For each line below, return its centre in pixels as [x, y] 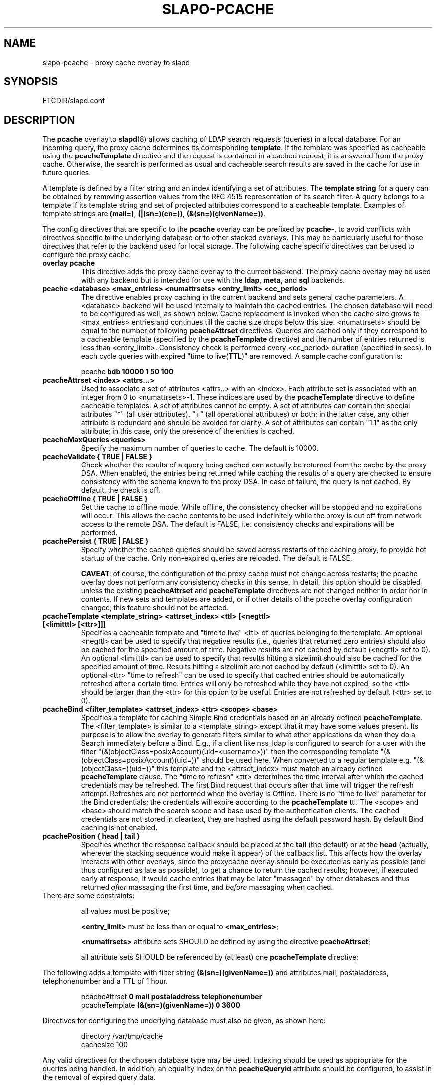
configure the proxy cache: [87, 255]
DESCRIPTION [40, 120]
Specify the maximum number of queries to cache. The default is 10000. [200, 448]
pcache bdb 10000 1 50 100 [127, 372]
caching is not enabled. [119, 828]
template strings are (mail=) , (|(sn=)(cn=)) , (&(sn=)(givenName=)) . [154, 214]
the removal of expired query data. [99, 1077]
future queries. [67, 173]
